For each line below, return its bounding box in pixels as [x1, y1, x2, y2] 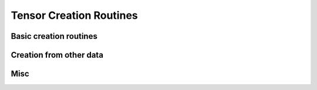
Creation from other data [11, 50, 104, 60]
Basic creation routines [11, 31, 98, 41]
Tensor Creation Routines [11, 9, 138, 22]
